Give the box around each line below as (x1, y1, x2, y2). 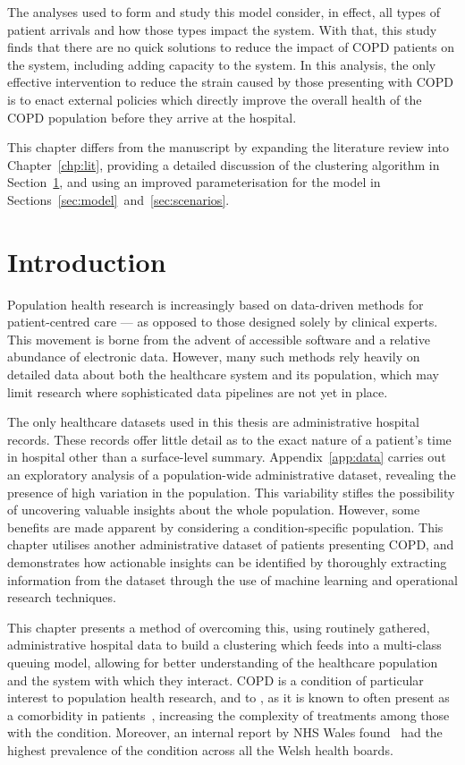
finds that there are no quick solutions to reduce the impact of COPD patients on (7, 38, 455, 56)
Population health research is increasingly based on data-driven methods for (7, 294, 424, 313)
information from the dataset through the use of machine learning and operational (7, 570, 459, 589)
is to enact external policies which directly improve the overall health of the (7, 89, 422, 108)
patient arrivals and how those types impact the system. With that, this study (7, 20, 437, 38)
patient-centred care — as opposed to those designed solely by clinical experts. (7, 312, 438, 331)
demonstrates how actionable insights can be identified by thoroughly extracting (7, 552, 447, 571)
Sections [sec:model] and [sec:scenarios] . (7, 190, 230, 208)
